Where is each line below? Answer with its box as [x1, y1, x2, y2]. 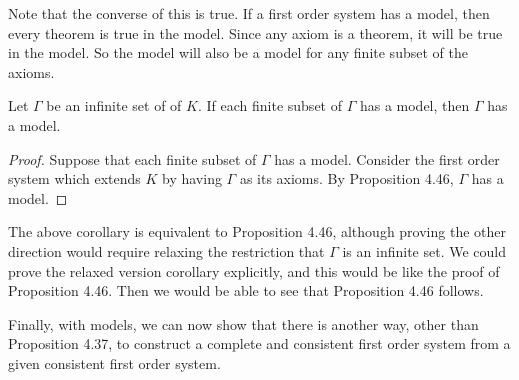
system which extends [8, 168, 141, 189]
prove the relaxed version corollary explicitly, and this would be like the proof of [8, 260, 500, 281]
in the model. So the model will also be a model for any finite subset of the [8, 42, 468, 63]
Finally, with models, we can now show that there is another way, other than [8, 313, 479, 334]
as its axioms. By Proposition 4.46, [239, 168, 454, 189]
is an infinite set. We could [342, 240, 506, 261]
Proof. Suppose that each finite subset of [8, 148, 257, 169]
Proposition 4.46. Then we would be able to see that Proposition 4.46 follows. [8, 280, 484, 301]
